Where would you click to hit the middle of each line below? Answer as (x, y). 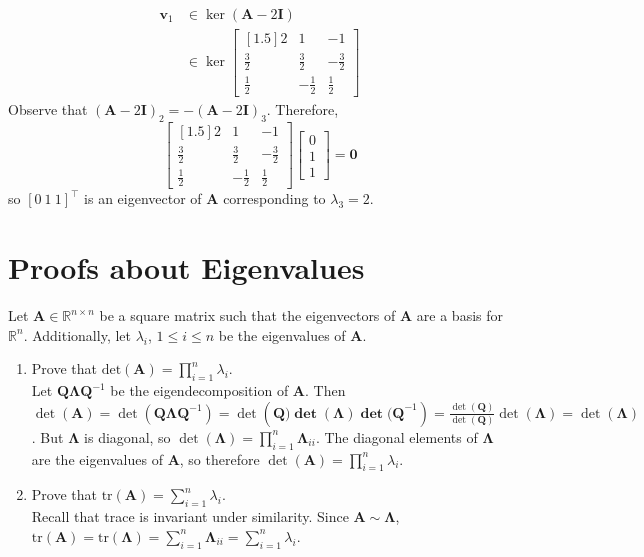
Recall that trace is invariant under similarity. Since (190, 516)
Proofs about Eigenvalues (186, 267)
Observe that (48, 108)
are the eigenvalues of (97, 458)
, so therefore (219, 458)
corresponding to (274, 198)
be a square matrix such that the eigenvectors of (247, 315)
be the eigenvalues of (282, 334)
